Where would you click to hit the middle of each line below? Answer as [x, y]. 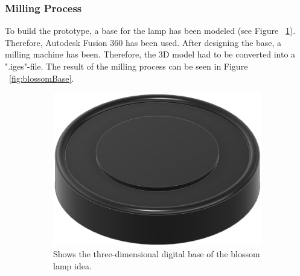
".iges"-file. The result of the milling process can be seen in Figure [126, 66]
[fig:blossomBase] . [42, 78]
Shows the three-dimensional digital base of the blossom [157, 254]
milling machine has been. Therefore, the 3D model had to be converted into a [150, 54]
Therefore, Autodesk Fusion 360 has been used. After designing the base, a [143, 42]
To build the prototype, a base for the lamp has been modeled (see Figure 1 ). [150, 31]
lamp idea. [72, 265]
